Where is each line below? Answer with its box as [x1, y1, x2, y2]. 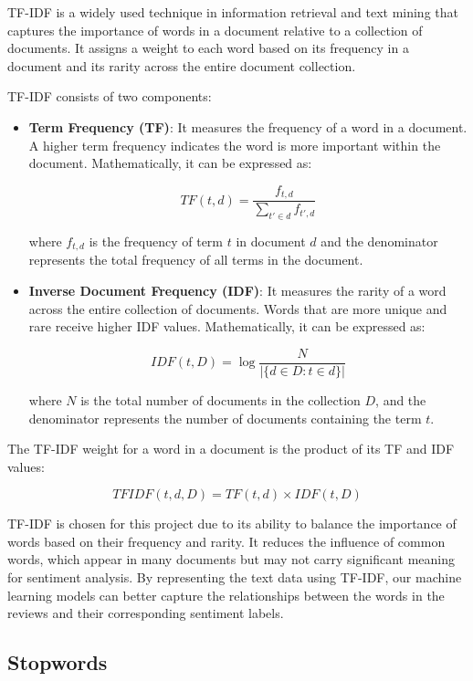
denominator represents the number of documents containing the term [28, 408, 422, 427]
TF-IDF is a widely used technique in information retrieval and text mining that [7, 3, 458, 21]
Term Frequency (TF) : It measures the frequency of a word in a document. [28, 117, 468, 136]
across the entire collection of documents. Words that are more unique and [28, 299, 447, 318]
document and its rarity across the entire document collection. [7, 56, 356, 75]
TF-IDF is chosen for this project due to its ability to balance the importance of [7, 514, 457, 533]
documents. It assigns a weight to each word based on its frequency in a [7, 38, 409, 58]
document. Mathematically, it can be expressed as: [28, 153, 312, 173]
